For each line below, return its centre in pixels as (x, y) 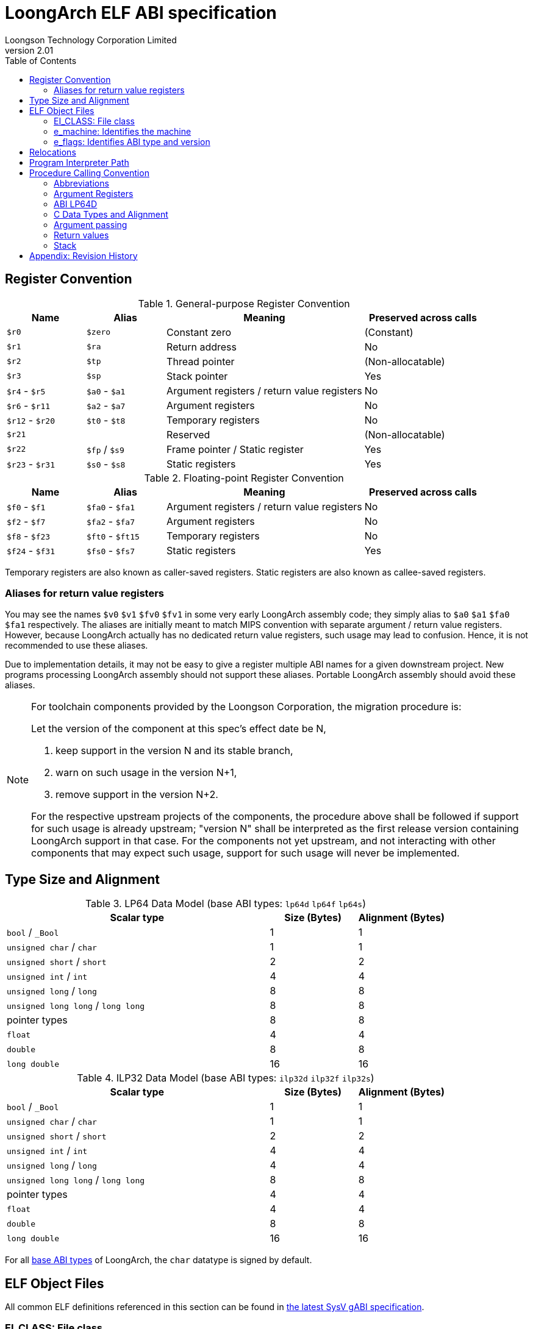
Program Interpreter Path (79, 162)
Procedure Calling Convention (89, 173)
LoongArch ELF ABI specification (141, 13)
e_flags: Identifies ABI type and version (132, 141)
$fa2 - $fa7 (111, 521)
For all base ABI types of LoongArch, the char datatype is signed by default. (159, 1260)
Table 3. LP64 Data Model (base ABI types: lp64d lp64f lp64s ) (225, 904)
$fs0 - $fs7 (111, 550)
